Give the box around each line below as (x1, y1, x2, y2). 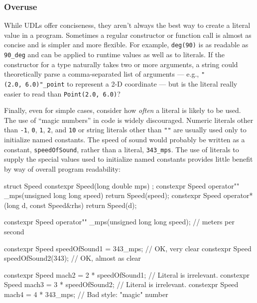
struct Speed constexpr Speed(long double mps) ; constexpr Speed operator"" (4, 180, 240, 191)
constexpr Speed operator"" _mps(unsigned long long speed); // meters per (4, 216, 235, 227)
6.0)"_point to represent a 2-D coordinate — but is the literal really (25, 78, 238, 89)
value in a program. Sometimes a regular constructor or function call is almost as (4, 29, 252, 40)
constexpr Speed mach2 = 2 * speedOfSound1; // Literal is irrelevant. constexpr (4, 269, 250, 280)
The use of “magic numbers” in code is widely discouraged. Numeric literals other (4, 114, 254, 125)
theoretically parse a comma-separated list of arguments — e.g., (4, 69, 199, 79)
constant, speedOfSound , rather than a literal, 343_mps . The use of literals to (4, 144, 239, 154)
